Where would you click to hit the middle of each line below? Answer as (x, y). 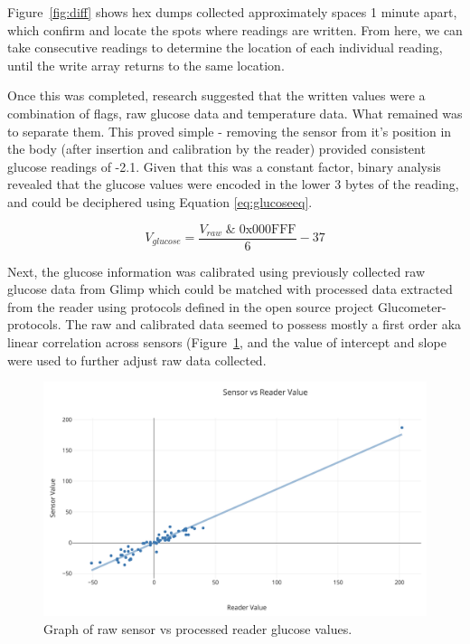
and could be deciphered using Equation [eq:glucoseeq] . (160, 201)
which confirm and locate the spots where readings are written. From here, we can (235, 29)
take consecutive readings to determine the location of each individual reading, (225, 47)
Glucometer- (412, 306)
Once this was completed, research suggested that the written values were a (216, 95)
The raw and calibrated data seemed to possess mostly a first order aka (263, 324)
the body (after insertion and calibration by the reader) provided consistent (216, 149)
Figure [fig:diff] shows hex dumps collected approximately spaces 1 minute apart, (232, 12)
